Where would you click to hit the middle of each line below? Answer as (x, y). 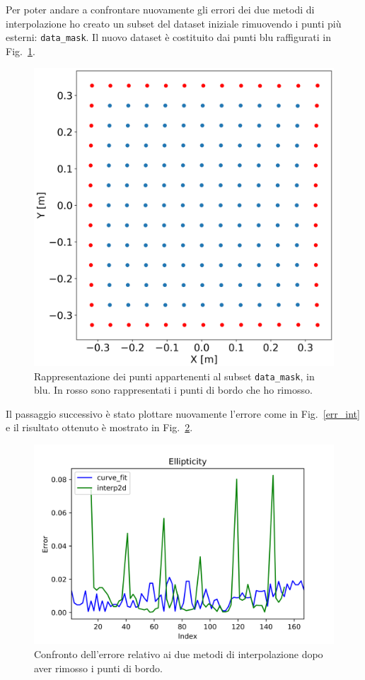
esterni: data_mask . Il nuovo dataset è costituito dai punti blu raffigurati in (168, 37)
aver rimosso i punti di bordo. (98, 668)
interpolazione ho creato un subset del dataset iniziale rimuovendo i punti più (174, 23)
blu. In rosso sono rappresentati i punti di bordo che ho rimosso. (173, 390)
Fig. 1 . (21, 51)
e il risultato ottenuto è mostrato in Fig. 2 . (99, 427)
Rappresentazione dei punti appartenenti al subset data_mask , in (174, 376)
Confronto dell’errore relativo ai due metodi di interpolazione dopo (179, 653)
